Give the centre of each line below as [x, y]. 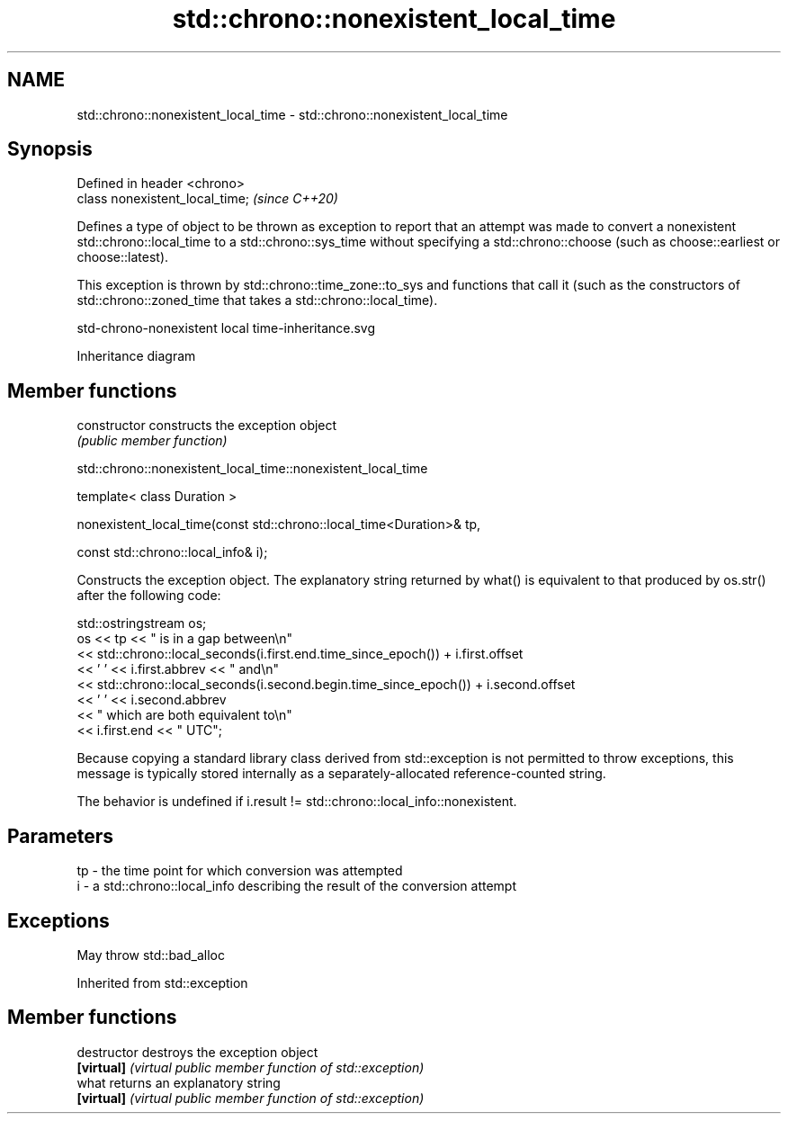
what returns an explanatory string [179, 1082]
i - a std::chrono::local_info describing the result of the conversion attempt [297, 886]
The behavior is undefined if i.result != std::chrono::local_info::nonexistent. [297, 802]
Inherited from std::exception [162, 982]
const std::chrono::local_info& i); [172, 552]
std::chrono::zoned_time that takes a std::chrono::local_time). [257, 300]
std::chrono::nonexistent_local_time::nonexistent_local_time [252, 469]
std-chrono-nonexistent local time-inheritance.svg [226, 328]
